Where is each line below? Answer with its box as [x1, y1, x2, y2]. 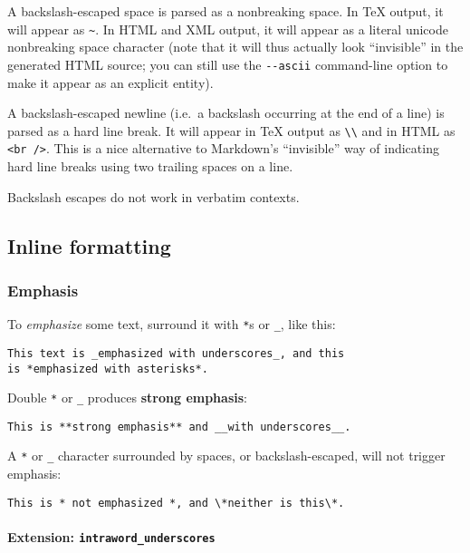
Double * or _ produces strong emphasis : [7, 388, 247, 407]
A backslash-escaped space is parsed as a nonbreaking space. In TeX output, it [7, 2, 444, 20]
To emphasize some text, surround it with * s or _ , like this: [7, 315, 336, 334]
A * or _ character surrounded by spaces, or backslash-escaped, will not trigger [7, 446, 446, 465]
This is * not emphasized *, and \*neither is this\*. [7, 496, 345, 509]
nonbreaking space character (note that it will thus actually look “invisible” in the [7, 37, 464, 56]
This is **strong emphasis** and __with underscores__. [7, 420, 351, 433]
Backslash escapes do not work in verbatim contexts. [7, 187, 300, 206]
